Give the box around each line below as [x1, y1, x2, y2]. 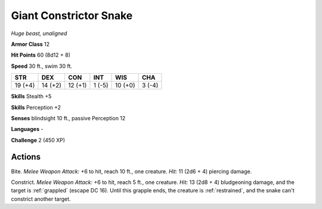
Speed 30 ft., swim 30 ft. [11, 63, 73, 70]
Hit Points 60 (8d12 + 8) [11, 51, 71, 59]
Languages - [11, 126, 44, 133]
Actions [11, 152, 41, 162]
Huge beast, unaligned [11, 30, 67, 37]
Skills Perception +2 [11, 104, 61, 111]
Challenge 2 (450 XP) [11, 136, 66, 144]
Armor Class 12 [11, 40, 50, 48]
